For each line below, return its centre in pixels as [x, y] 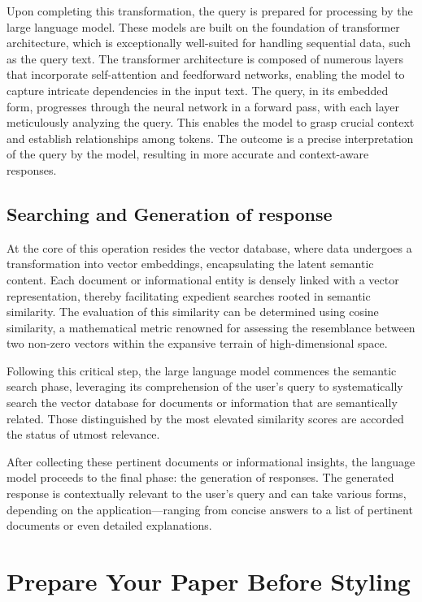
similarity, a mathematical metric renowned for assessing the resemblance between [211, 327]
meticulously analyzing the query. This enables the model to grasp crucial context [211, 122]
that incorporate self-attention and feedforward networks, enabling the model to [206, 74]
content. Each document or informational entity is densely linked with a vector [203, 279]
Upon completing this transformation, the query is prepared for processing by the [210, 11]
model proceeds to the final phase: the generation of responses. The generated [200, 477]
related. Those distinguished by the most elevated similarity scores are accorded [205, 418]
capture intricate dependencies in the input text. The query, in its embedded [198, 90]
